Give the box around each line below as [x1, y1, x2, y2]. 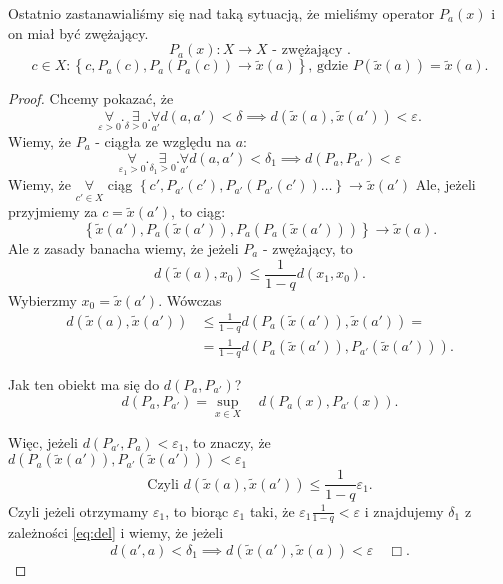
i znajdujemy [364, 500, 444, 521]
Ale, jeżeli [415, 174, 476, 195]
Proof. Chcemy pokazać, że [8, 88, 174, 109]
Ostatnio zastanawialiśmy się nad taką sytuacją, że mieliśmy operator [8, 3, 435, 23]
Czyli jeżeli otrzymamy [8, 500, 149, 521]
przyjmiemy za [8, 201, 98, 222]
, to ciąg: [171, 201, 226, 222]
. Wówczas [158, 289, 222, 310]
